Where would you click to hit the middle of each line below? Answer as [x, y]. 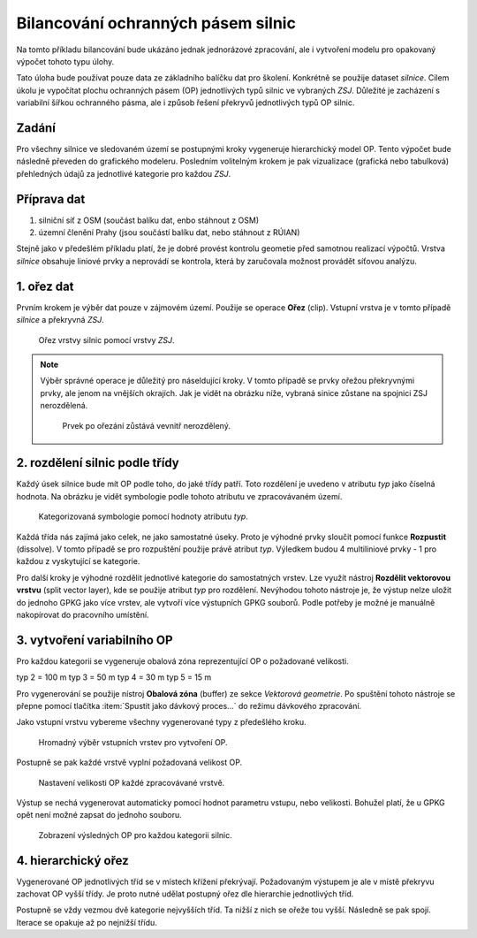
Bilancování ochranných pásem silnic [156, 23]
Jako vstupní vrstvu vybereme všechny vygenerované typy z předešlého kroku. [161, 722]
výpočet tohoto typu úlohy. [65, 61]
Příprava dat [51, 199]
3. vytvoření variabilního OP [95, 640]
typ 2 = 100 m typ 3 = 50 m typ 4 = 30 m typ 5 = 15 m [114, 677]
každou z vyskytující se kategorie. [78, 561]
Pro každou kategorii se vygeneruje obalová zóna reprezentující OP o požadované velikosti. [182, 661]
